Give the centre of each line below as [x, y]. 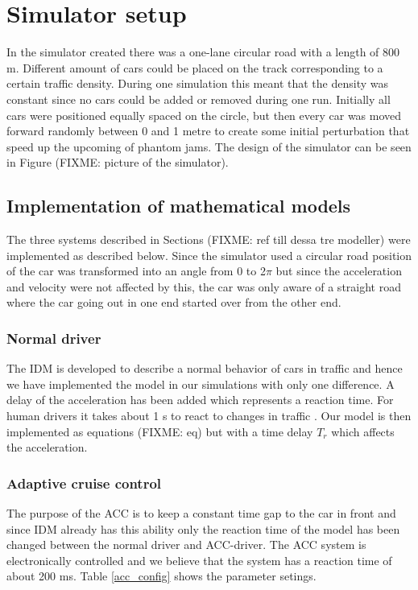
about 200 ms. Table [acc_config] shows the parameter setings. [161, 576]
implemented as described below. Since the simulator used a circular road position [209, 255]
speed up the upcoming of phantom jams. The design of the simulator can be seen [209, 146]
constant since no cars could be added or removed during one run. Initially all [199, 99]
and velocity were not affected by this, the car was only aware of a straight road [204, 286]
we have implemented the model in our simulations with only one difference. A [201, 384]
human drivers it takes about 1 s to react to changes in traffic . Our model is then [209, 416]
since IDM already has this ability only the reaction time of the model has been [203, 528]
